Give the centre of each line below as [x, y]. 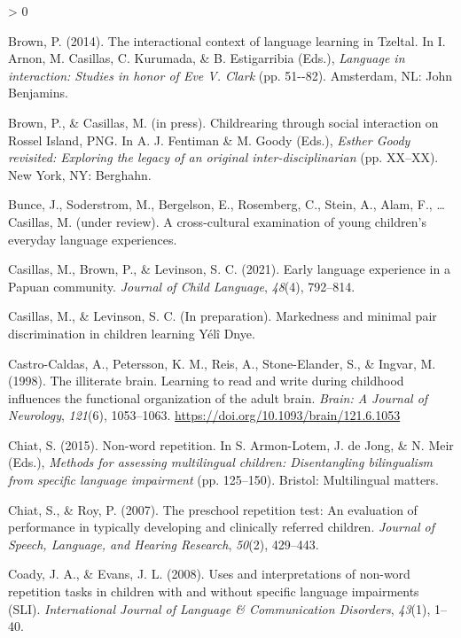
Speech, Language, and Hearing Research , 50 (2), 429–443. [164, 544]
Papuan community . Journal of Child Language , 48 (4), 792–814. [182, 286]
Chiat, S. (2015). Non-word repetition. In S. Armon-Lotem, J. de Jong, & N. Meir [231, 444]
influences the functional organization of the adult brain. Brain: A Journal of [218, 397]
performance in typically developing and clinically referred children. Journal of [221, 527]
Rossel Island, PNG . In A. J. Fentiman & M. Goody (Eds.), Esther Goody [209, 140]
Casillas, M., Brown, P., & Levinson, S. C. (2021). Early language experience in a [229, 269]
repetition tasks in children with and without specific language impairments [214, 591]
